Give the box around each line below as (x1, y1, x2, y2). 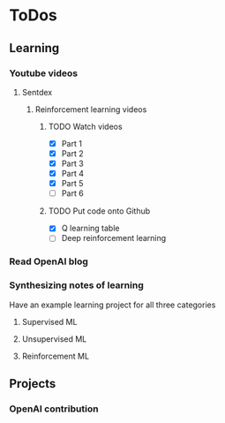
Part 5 (61, 178, 84, 189)
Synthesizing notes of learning (9, 279, 144, 291)
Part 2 (61, 147, 84, 159)
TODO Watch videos (48, 121, 123, 132)
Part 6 (61, 188, 84, 199)
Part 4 (61, 169, 85, 179)
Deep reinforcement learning (61, 233, 167, 244)
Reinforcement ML (21, 351, 90, 361)
